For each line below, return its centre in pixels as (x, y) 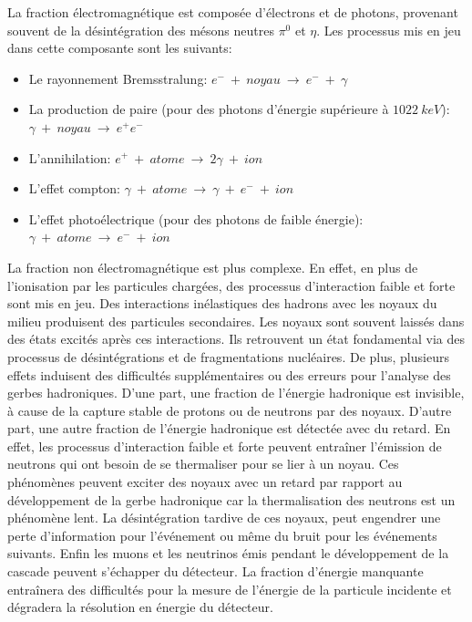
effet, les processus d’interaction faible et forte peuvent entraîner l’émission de (225, 446)
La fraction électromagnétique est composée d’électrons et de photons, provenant (233, 12)
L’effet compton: (74, 188)
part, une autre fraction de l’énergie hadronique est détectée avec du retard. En (229, 428)
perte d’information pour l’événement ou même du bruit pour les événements (222, 535)
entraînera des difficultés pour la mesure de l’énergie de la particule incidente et (230, 589)
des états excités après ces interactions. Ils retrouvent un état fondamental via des (236, 339)
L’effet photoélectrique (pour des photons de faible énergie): (196, 218)
